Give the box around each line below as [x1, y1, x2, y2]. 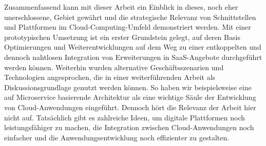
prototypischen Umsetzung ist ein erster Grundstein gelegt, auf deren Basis [4, 31, 240, 42]
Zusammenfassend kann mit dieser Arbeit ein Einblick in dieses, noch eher [4, 2, 238, 12]
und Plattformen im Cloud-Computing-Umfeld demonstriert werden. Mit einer [4, 22, 251, 32]
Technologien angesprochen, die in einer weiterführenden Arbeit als [4, 72, 216, 82]
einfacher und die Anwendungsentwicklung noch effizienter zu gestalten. [4, 132, 230, 142]
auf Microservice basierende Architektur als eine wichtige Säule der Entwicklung [4, 92, 256, 102]
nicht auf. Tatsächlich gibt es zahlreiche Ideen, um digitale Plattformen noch [4, 112, 245, 122]
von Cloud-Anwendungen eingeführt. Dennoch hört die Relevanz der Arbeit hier [4, 101, 256, 112]
